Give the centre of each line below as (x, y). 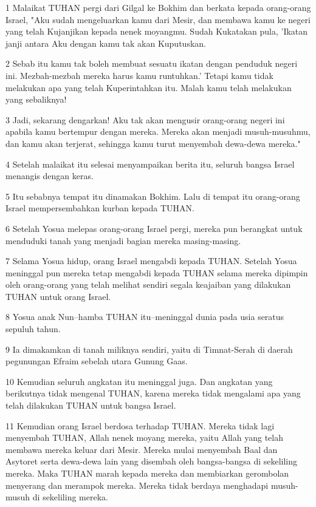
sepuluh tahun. (33, 329)
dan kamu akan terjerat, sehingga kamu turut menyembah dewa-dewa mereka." (153, 143)
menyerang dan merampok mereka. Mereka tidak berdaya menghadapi (137, 485)
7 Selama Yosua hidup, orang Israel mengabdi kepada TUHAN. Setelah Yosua (151, 261)
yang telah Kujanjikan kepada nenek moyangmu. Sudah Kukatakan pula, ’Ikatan (157, 31)
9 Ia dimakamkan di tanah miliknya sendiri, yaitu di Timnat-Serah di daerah (149, 349)
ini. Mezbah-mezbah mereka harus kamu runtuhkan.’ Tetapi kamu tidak (139, 75)
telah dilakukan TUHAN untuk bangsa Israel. (91, 405)
